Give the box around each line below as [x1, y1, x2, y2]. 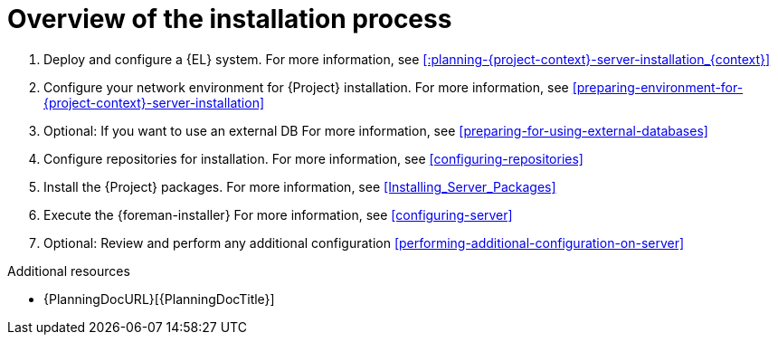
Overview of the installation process [7, 4, 452, 34]
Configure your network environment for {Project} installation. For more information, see [43, 79, 569, 95]
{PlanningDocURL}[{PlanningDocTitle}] [43, 290, 275, 307]
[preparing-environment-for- [572, 79, 744, 95]
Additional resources [7, 262, 130, 279]
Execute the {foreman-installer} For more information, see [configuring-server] [43, 206, 513, 223]
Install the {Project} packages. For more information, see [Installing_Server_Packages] [43, 178, 556, 195]
